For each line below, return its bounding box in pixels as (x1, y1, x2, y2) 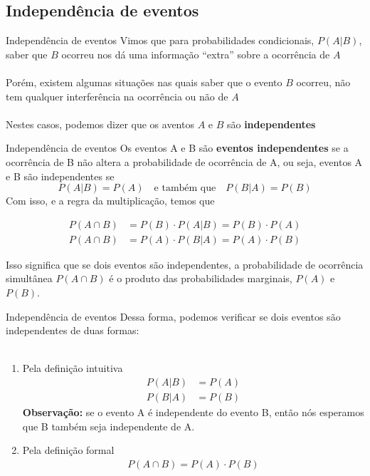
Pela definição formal (22, 443, 115, 457)
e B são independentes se (6, 168, 115, 183)
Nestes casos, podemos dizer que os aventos (6, 116, 194, 131)
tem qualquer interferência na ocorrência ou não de (6, 88, 228, 103)
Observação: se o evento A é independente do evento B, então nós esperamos (22, 405, 364, 420)
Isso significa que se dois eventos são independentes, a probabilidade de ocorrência (6, 257, 364, 271)
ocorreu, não (296, 74, 351, 89)
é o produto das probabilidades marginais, (109, 271, 292, 286)
